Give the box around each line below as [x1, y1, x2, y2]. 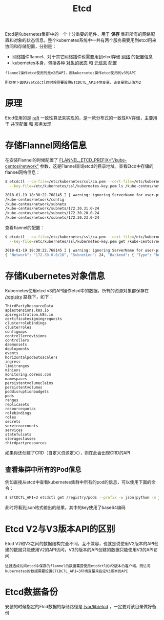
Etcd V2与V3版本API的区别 [5, 524, 116, 535]
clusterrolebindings [5, 321, 47, 325]
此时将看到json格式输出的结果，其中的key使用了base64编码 [5, 505, 126, 510]
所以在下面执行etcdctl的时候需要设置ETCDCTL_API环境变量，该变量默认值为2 [5, 80, 142, 85]
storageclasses [5, 436, 36, 441]
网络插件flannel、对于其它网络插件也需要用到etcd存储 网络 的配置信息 [12, 54, 153, 60]
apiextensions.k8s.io [5, 308, 49, 313]
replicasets [5, 402, 29, 407]
